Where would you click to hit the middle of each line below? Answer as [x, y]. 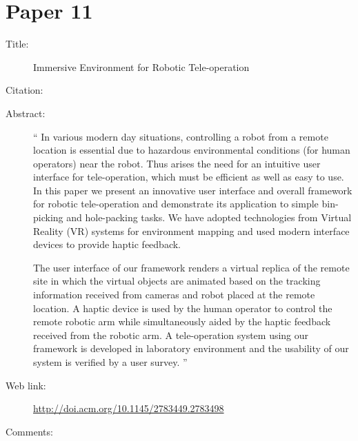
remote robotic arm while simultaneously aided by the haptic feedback [182, 321]
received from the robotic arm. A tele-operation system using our [171, 335]
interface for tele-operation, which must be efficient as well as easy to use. [189, 177]
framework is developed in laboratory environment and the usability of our [191, 348]
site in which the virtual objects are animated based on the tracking [177, 281]
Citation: [24, 90]
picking [48, 217]
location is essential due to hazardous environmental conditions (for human [192, 150]
